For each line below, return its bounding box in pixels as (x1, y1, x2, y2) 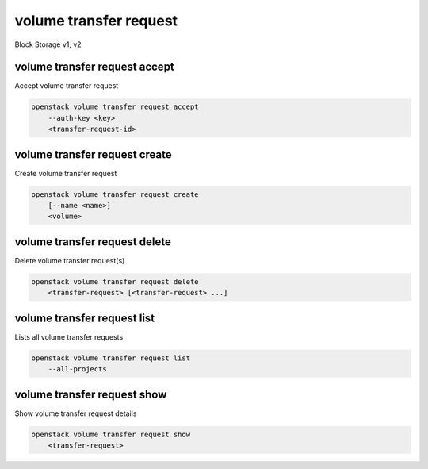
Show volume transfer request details (14, 409, 137, 418)
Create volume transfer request (14, 168, 117, 178)
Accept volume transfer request (14, 81, 119, 90)
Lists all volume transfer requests (14, 332, 124, 341)
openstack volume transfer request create (31, 190, 199, 198)
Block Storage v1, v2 (14, 40, 82, 49)
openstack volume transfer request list (31, 353, 190, 363)
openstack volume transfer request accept (31, 102, 199, 111)
